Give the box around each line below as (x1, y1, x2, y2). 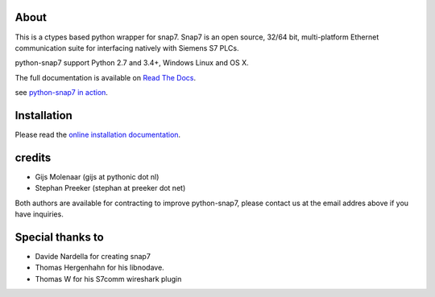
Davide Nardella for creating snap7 (35, 251, 151, 261)
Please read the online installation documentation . (14, 130, 181, 139)
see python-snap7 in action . (14, 88, 109, 97)
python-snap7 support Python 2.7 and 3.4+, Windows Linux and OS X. (14, 58, 249, 68)
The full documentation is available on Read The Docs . (14, 72, 197, 82)
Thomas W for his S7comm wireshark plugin (35, 274, 182, 283)
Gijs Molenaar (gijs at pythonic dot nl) (35, 171, 159, 181)
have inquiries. (14, 209, 64, 219)
